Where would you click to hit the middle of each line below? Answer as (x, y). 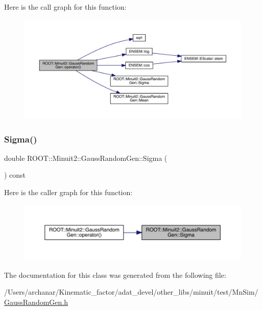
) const (15, 175)
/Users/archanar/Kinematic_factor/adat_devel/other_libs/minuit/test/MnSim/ (131, 292)
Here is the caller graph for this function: (68, 192)
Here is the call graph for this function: (65, 7)
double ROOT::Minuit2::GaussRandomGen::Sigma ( (86, 158)
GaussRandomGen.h (36, 302)
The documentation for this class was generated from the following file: (115, 275)
